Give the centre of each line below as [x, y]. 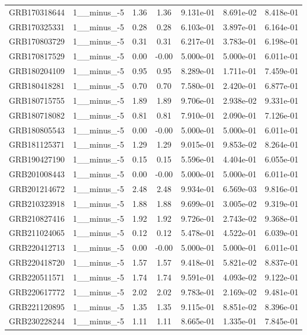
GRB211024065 [37, 233]
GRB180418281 [37, 85]
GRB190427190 [37, 159]
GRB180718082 [37, 115]
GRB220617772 [37, 291]
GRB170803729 [37, 41]
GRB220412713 [37, 248]
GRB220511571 [37, 277]
